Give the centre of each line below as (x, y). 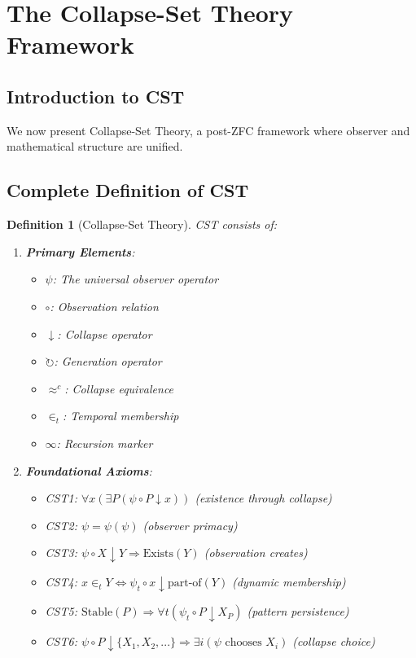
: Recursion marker (105, 443)
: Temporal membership (121, 416)
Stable (97, 613)
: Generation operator (108, 361)
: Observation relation (104, 306)
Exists (158, 554)
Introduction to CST (96, 96)
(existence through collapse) (263, 498)
